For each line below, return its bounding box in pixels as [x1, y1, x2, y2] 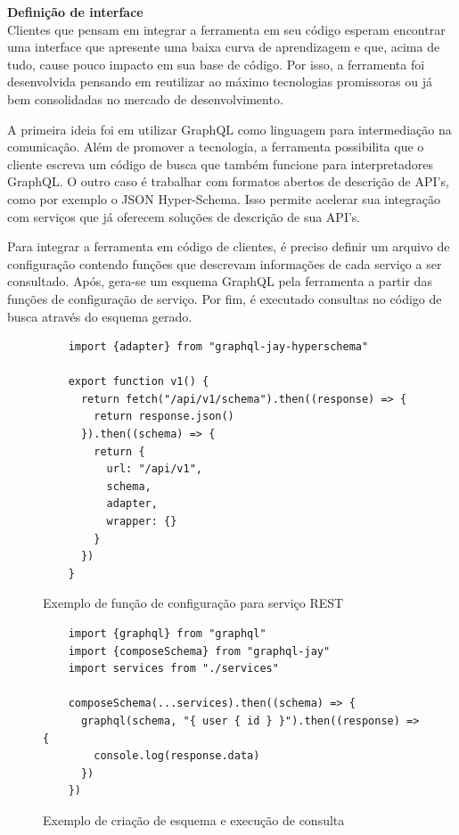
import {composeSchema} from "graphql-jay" [68, 644, 331, 658]
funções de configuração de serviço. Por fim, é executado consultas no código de [7, 289, 442, 307]
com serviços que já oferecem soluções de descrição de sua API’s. [7, 207, 361, 225]
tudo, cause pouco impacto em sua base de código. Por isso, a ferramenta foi [7, 54, 425, 73]
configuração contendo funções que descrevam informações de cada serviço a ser [7, 254, 442, 273]
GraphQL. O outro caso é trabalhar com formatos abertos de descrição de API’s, [7, 172, 449, 191]
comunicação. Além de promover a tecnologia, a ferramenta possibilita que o [7, 137, 424, 156]
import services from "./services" [68, 662, 279, 675]
